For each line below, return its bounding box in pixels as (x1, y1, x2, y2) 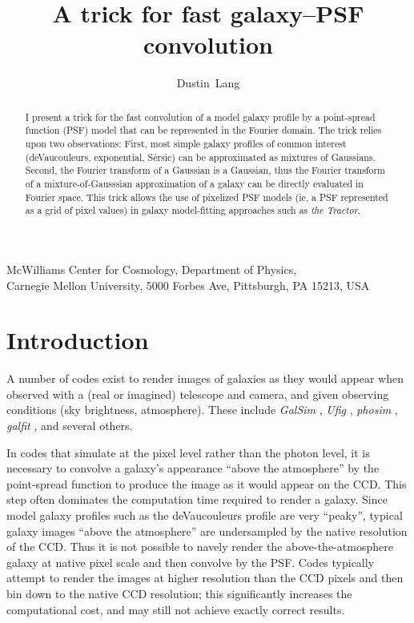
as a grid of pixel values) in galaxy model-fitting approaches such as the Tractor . (25, 203, 360, 217)
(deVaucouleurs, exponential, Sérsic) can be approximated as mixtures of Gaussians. (25, 150, 376, 163)
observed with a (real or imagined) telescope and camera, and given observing (6, 385, 389, 402)
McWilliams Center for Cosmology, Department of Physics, (6, 260, 297, 277)
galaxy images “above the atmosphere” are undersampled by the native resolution (6, 522, 408, 539)
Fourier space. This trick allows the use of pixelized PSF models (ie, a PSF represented (25, 190, 388, 203)
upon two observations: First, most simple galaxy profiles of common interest (25, 137, 347, 151)
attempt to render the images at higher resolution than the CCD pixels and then (6, 569, 404, 586)
